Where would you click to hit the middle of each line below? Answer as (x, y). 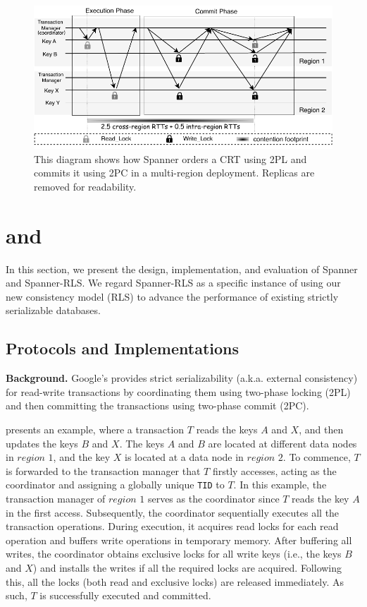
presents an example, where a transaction (95, 429)
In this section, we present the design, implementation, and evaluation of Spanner (182, 269)
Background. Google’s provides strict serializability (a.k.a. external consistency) (182, 378)
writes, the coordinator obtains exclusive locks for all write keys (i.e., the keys (174, 554)
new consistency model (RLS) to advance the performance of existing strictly (172, 296)
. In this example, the (280, 485)
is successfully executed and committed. (125, 595)
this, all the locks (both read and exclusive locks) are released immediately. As (175, 581)
